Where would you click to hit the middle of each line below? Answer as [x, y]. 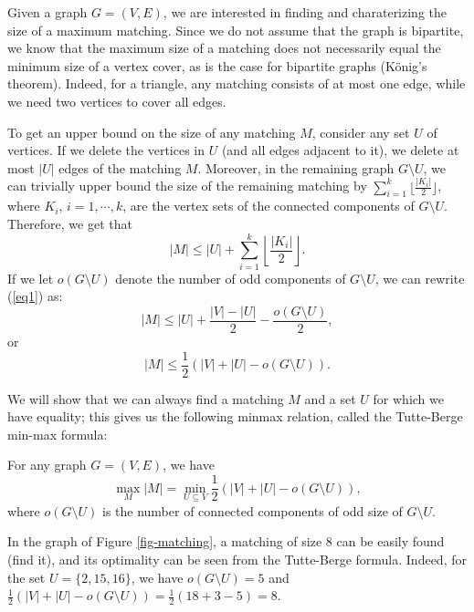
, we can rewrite [420, 278]
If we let [31, 278]
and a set [330, 398]
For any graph [47, 465]
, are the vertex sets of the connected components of [269, 206]
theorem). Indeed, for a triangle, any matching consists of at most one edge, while [237, 83]
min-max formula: [58, 434]
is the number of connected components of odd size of [252, 510]
